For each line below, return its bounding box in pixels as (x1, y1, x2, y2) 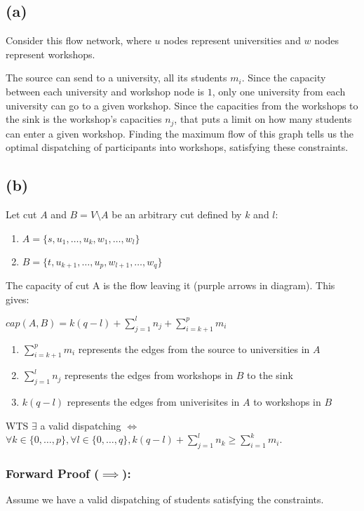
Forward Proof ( (6, 465, 100, 482)
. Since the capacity (241, 70, 326, 85)
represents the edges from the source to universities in (78, 341, 310, 356)
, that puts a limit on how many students (174, 112, 352, 126)
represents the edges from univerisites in (67, 394, 240, 409)
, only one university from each (212, 84, 346, 98)
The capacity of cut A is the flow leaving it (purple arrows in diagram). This (6, 278, 335, 293)
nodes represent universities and (163, 33, 301, 48)
